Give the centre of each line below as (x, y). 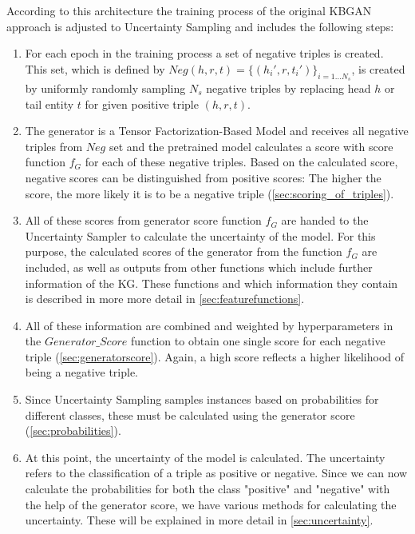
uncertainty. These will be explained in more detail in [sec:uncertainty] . (199, 520)
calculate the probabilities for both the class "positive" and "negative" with (207, 489)
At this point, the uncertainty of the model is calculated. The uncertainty (205, 457)
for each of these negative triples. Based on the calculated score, (241, 162)
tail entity (49, 104)
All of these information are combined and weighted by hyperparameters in (209, 325)
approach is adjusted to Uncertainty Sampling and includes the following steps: (200, 26)
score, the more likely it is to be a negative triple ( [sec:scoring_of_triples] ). (209, 193)
